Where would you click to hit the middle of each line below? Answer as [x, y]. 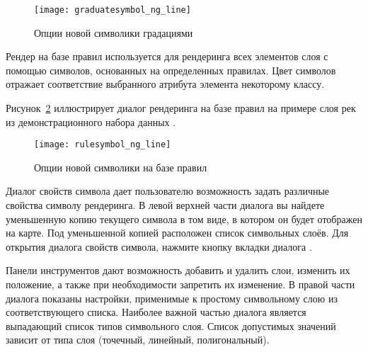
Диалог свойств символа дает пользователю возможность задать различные [168, 191]
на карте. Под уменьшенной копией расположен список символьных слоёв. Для [177, 233]
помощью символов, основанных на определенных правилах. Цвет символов [171, 70]
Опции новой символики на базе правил [121, 167]
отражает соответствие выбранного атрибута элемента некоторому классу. [165, 84]
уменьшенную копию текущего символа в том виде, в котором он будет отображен [184, 218]
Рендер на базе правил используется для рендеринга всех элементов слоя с [167, 56]
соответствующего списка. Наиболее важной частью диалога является [156, 312]
